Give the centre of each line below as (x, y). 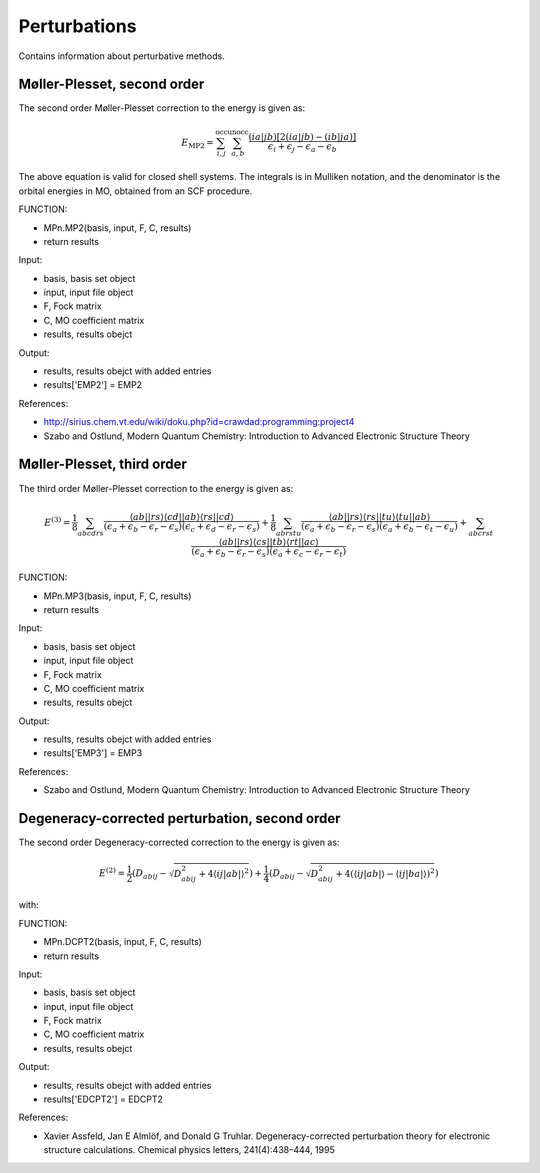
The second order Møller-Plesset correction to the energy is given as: (161, 108)
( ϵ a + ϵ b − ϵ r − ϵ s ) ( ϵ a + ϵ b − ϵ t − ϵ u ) (379, 528)
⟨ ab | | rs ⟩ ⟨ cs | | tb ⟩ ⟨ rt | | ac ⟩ (269, 541)
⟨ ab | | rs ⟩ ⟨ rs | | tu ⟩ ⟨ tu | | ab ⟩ (379, 517)
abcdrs (91, 534)
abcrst (481, 534)
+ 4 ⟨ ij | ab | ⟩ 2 (224, 872)
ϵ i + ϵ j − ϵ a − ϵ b (302, 148)
